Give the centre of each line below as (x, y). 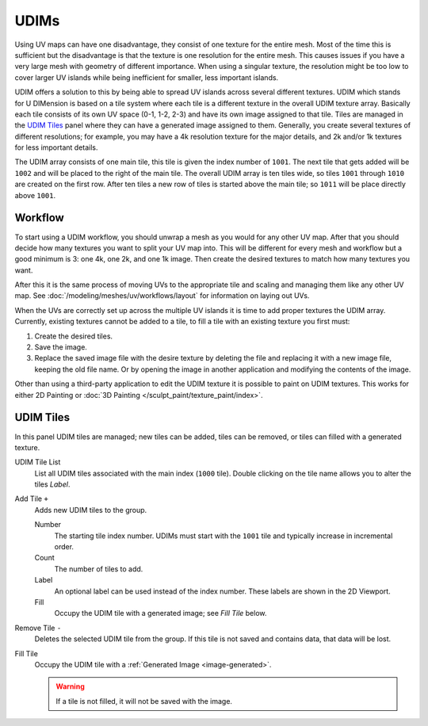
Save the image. (61, 347)
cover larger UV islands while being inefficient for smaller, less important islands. (147, 77)
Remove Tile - (38, 628)
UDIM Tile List (38, 462)
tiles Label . (52, 484)
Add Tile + (32, 499)
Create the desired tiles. (74, 336)
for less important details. (56, 147)
